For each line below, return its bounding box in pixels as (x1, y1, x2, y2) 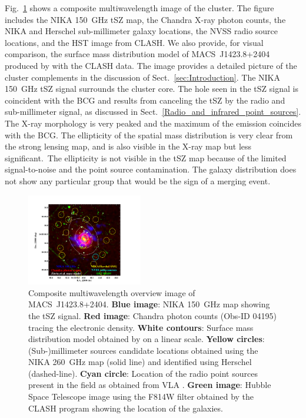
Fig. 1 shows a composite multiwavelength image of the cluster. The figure (5, 2, 274, 14)
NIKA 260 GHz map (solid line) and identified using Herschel (28, 356, 252, 368)
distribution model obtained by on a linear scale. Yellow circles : (28, 333, 265, 345)
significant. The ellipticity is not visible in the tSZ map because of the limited (5, 151, 287, 164)
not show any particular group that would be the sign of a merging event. (5, 174, 271, 187)
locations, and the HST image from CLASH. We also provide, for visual (5, 36, 264, 48)
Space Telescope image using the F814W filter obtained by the (28, 390, 254, 403)
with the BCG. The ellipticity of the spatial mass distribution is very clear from (5, 128, 293, 141)
